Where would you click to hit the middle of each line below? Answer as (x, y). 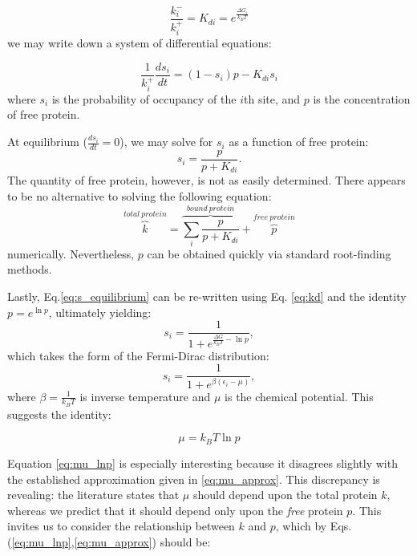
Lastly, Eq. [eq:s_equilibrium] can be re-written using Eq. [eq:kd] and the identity (207, 296)
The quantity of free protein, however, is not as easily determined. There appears (206, 180)
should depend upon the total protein (285, 495)
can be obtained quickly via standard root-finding (269, 253)
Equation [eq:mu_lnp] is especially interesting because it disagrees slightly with (202, 463)
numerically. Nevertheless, (71, 253)
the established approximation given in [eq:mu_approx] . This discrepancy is (194, 479)
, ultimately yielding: (100, 312)
